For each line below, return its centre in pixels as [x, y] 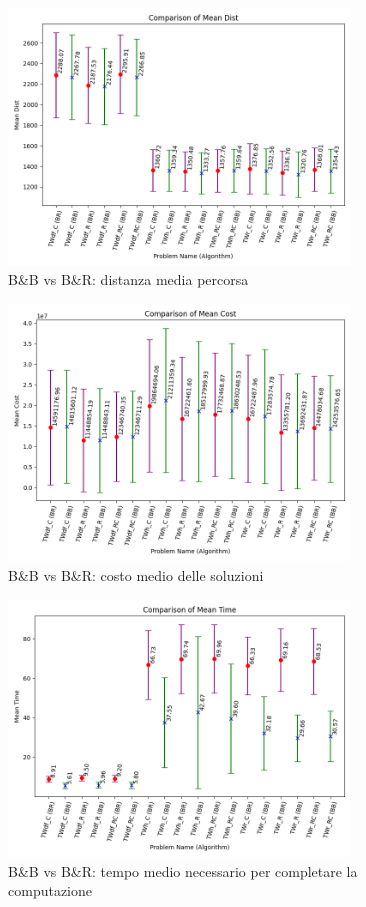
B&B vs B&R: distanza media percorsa [128, 279]
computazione [50, 890]
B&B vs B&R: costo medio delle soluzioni [136, 574]
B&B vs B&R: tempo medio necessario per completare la [183, 870]
